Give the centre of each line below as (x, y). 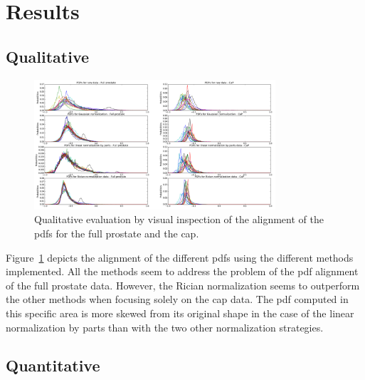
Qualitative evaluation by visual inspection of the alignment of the (179, 219)
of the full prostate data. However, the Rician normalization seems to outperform (183, 285)
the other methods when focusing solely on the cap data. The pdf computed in (177, 299)
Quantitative (53, 365)
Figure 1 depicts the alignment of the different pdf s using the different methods (180, 257)
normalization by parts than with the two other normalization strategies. (165, 327)
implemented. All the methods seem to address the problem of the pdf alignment (182, 271)
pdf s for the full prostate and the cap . (117, 233)
